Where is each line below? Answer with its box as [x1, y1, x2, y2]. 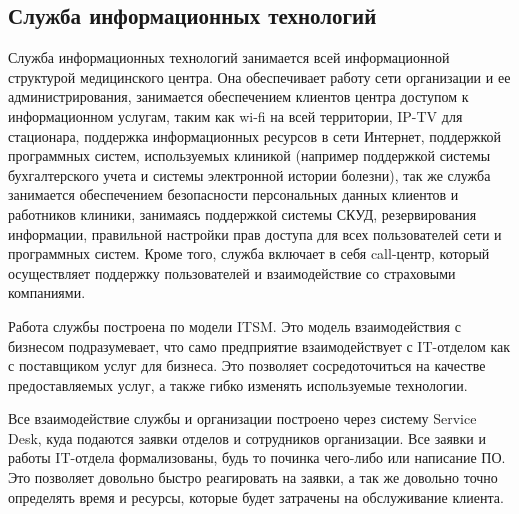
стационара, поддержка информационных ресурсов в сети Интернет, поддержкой [8, 125, 502, 146]
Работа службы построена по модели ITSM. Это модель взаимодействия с [8, 315, 461, 336]
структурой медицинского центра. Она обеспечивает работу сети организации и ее [8, 66, 511, 87]
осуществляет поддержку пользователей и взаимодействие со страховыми [8, 262, 456, 283]
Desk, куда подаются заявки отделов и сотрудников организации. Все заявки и [8, 427, 486, 448]
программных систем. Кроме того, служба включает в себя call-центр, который [8, 243, 490, 264]
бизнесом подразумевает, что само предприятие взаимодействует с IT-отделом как [8, 335, 511, 356]
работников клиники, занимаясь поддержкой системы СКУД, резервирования [8, 203, 477, 224]
